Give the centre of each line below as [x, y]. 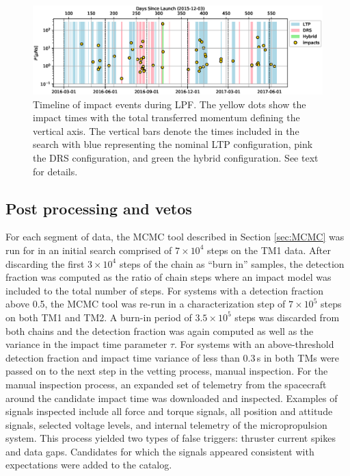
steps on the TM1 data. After [269, 250]
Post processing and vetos [99, 208]
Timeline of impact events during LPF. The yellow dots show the [170, 104]
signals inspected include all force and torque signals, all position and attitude [169, 411]
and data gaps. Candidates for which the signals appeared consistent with [160, 451]
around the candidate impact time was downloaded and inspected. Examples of [172, 398]
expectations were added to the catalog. [89, 465]
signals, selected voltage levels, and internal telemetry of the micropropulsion [166, 424]
